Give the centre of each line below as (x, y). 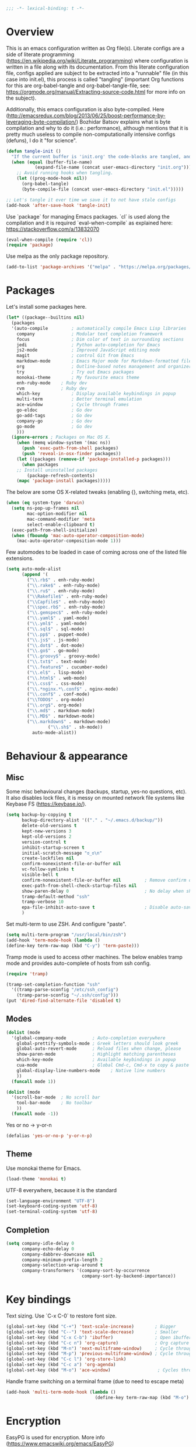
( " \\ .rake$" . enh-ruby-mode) (64, 585)
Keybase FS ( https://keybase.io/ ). (46, 804)
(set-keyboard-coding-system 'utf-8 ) (52, 1206)
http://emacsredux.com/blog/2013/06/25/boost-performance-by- (87, 115)
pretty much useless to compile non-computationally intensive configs (91, 134)
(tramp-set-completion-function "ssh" (53, 984)
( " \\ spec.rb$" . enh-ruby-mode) (66, 607)
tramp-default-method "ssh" (56, 896)
